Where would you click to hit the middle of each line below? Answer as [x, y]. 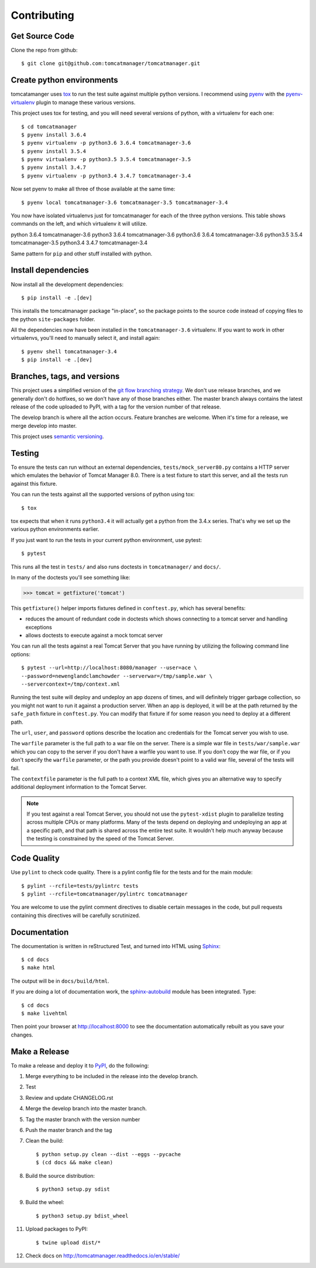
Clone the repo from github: [44, 50]
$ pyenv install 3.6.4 [54, 134]
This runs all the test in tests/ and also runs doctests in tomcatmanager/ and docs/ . [116, 567]
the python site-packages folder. [53, 319]
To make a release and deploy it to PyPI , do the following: [80, 1065]
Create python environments [64, 80]
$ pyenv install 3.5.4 [54, 151]
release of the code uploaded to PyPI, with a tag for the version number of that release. [116, 407]
